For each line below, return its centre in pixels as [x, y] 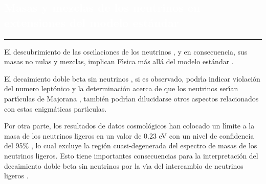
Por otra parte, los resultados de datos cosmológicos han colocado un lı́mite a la [129, 126]
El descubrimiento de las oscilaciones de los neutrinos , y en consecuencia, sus [126, 51]
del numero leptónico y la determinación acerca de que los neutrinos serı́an [121, 88]
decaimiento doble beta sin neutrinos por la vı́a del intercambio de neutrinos [124, 165]
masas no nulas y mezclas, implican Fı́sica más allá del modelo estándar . [119, 61]
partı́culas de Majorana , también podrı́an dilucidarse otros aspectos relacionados [131, 98]
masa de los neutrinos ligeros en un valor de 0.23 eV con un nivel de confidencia [129, 135]
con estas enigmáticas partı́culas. [56, 108]
